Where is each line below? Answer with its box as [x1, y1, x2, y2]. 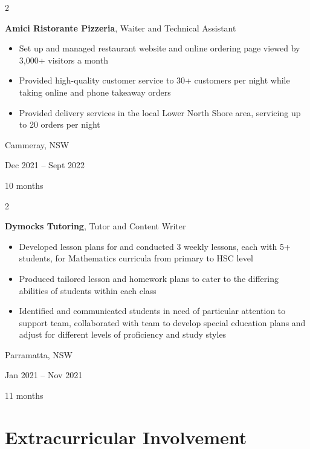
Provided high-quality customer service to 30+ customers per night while [19, 74, 290, 87]
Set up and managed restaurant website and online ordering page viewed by [19, 42, 300, 54]
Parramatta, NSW [5, 348, 73, 361]
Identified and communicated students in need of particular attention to [19, 304, 286, 317]
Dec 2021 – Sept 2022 [5, 159, 85, 171]
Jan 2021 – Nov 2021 [5, 369, 83, 381]
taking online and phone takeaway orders [19, 85, 171, 98]
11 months [5, 389, 44, 402]
